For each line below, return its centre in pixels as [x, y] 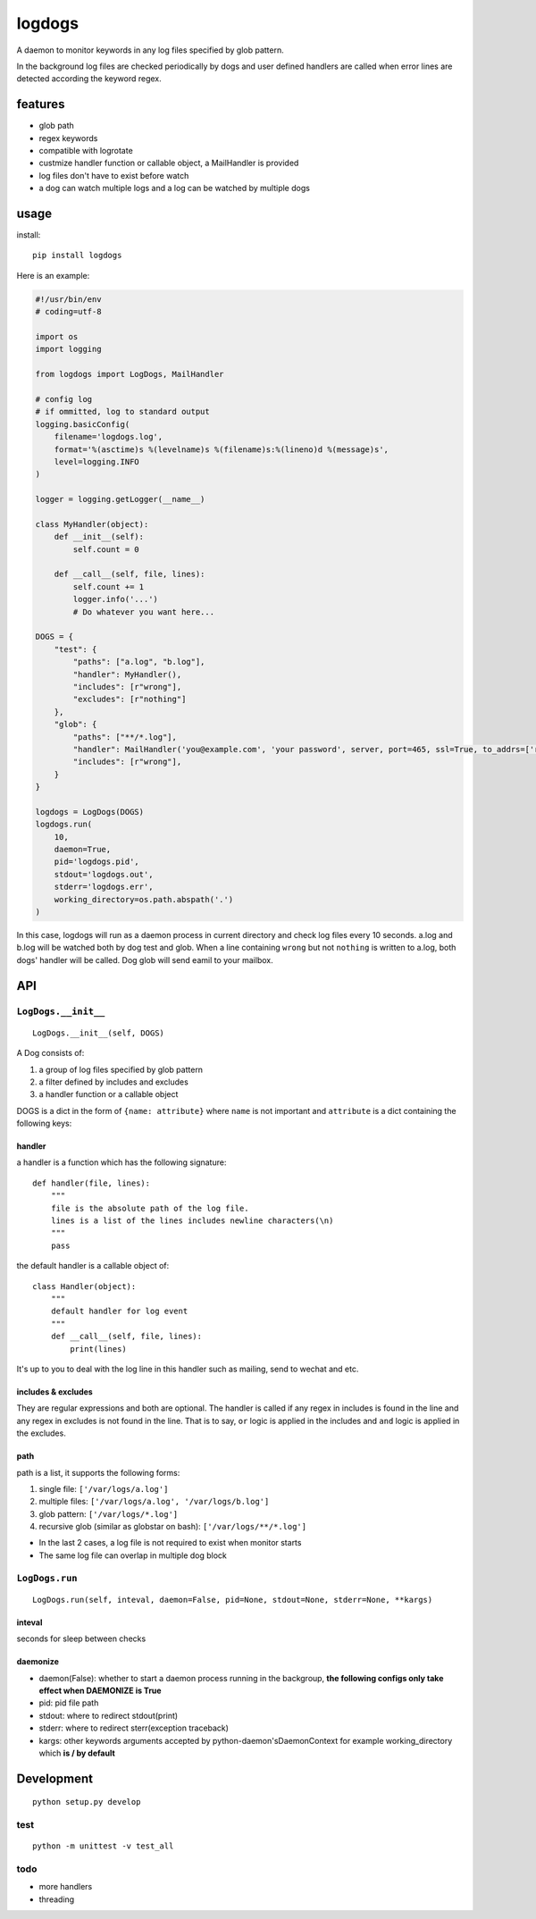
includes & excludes [54, 1391]
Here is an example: [53, 275]
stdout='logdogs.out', [104, 874]
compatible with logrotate [86, 151]
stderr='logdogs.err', [104, 887]
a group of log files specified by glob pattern [121, 1069]
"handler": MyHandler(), [127, 674]
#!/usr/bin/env [68, 299]
